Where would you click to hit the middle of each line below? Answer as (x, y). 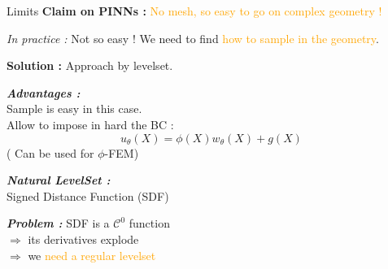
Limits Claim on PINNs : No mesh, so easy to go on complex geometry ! (194, 11)
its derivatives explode (83, 239)
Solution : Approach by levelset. (90, 65)
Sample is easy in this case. (74, 108)
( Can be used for (50, 152)
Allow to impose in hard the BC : (90, 124)
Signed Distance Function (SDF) (88, 195)
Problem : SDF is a (58, 223)
